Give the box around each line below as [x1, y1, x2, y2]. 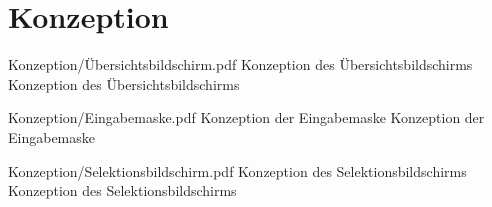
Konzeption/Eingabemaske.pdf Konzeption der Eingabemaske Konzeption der [8, 107, 485, 128]
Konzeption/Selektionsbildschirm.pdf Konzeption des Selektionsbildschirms [8, 160, 467, 181]
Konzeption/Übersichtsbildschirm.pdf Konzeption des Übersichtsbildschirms [8, 54, 473, 75]
